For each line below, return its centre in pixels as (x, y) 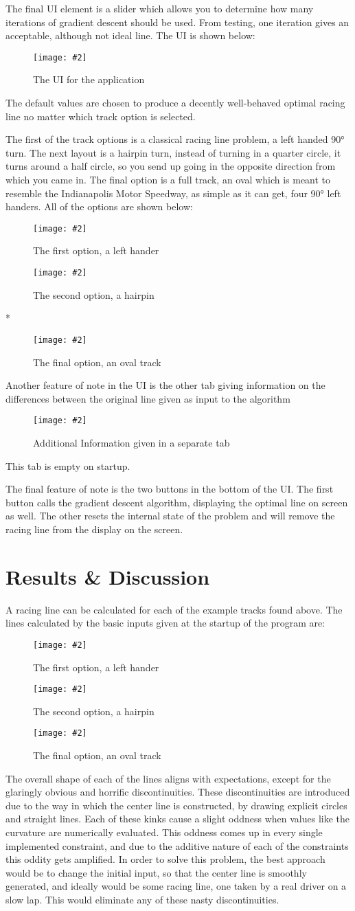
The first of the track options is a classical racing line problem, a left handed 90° (175, 139)
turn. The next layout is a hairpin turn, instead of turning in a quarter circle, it (173, 152)
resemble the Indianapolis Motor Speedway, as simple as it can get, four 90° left (173, 193)
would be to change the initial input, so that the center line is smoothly (156, 872)
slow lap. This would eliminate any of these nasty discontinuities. (142, 899)
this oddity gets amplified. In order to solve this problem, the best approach (165, 859)
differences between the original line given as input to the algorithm (148, 398)
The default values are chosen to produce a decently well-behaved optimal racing (175, 103)
